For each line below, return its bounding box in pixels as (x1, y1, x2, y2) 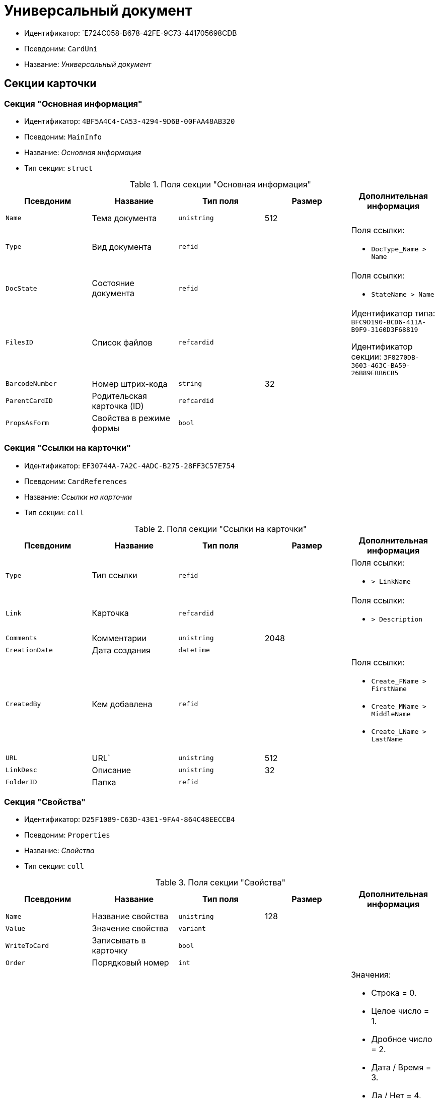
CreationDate (6, 646, 53, 654)
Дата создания (92, 645, 151, 655)
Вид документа (92, 241, 152, 252)
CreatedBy (6, 700, 41, 708)
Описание (92, 765, 131, 775)
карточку (92, 945, 128, 956)
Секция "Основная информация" (4, 98, 142, 109)
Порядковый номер (92, 957, 169, 968)
